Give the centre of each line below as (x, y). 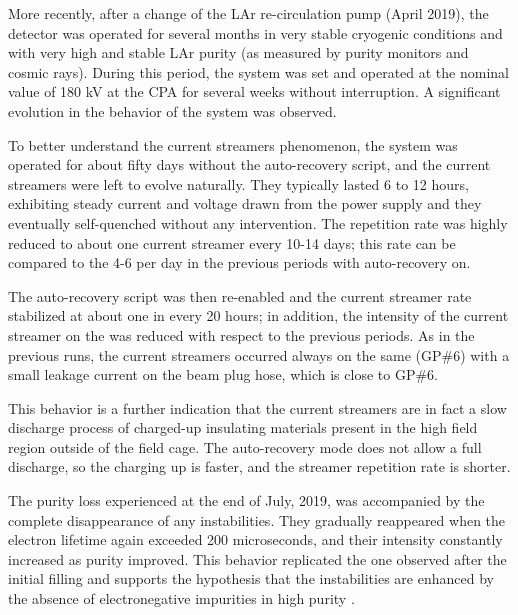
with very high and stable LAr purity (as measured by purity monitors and (238, 52)
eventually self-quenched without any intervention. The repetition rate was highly (258, 222)
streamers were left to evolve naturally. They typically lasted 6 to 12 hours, (238, 183)
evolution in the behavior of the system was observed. (172, 110)
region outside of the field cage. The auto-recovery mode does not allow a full (245, 446)
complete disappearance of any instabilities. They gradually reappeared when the (257, 519)
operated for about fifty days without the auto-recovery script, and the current (249, 164)
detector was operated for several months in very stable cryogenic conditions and (255, 32)
